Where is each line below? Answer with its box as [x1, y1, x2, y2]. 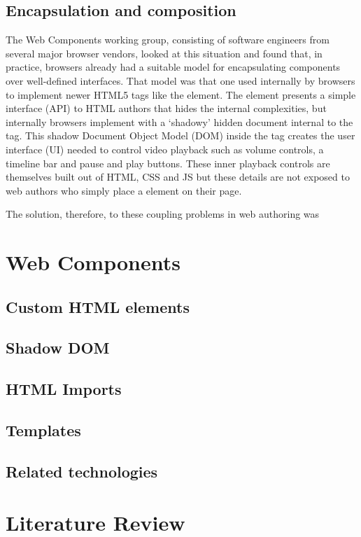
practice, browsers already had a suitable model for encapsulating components [6, 60, 341, 74]
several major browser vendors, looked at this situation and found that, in [6, 46, 323, 60]
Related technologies [6, 460, 158, 482]
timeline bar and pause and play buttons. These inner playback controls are [6, 155, 330, 170]
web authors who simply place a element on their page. [6, 183, 242, 197]
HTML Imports [6, 378, 122, 400]
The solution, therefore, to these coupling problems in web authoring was [6, 207, 320, 221]
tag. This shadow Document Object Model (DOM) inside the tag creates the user [6, 128, 355, 143]
